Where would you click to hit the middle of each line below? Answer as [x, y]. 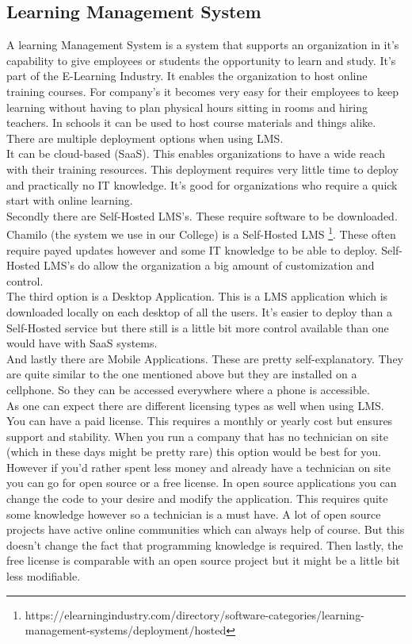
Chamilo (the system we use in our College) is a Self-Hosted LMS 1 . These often [201, 233]
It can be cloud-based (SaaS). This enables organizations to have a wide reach [196, 153]
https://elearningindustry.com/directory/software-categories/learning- [195, 614]
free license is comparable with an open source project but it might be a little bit [203, 560]
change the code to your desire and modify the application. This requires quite [197, 498]
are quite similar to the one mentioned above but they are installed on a [182, 374]
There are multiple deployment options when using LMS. [145, 138]
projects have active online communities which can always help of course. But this [206, 529]
